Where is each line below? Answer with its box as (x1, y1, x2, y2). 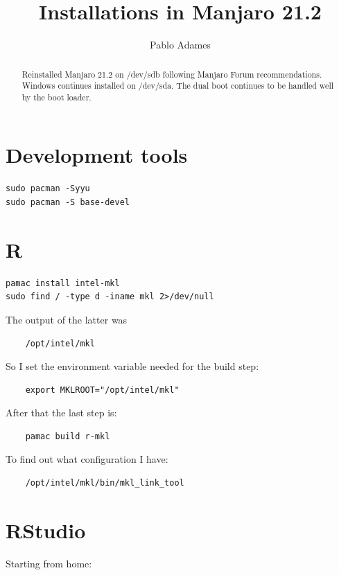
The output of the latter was (6, 312, 128, 326)
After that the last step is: (6, 405, 117, 420)
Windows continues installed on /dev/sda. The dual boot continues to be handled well (21, 80, 334, 91)
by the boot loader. (21, 91, 92, 103)
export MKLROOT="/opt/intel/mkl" (25, 384, 180, 395)
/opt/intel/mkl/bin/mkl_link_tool (25, 478, 184, 488)
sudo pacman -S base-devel (6, 197, 130, 208)
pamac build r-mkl (25, 431, 110, 441)
